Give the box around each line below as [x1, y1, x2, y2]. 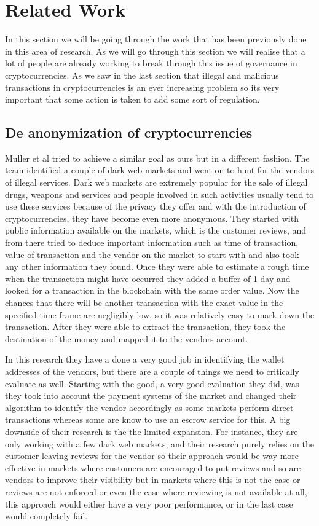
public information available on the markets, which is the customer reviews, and [5, 224, 307, 237]
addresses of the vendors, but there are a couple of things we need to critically [5, 364, 299, 377]
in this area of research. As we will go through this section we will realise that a [5, 44, 305, 57]
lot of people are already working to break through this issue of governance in [5, 57, 297, 69]
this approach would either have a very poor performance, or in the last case [5, 497, 293, 510]
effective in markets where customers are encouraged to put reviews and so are [5, 461, 301, 474]
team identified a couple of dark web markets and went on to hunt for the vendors [5, 163, 315, 176]
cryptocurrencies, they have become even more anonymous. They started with [5, 211, 299, 224]
